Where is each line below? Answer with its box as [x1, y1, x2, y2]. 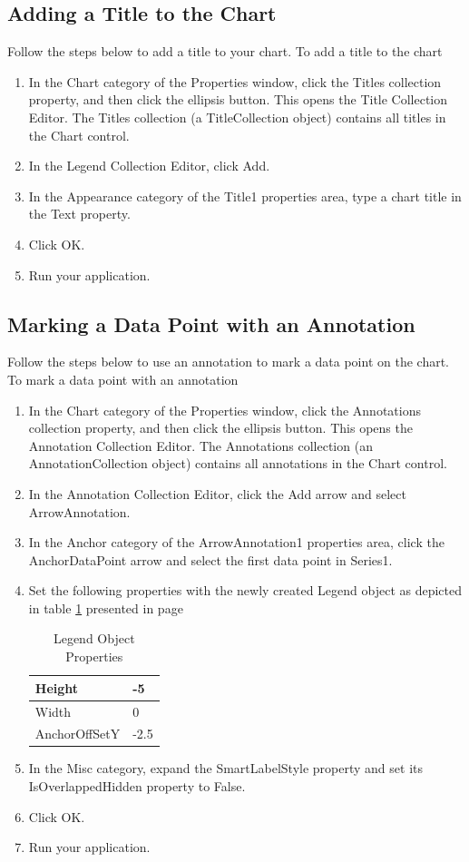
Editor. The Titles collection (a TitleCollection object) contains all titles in [28, 107, 446, 126]
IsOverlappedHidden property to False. [28, 777, 246, 796]
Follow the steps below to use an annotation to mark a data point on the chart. [7, 352, 450, 371]
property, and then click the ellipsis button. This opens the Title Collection [28, 90, 448, 109]
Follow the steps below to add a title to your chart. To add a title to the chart [7, 42, 443, 61]
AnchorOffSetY [34, 724, 121, 743]
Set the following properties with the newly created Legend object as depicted [28, 581, 463, 600]
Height [34, 678, 79, 697]
